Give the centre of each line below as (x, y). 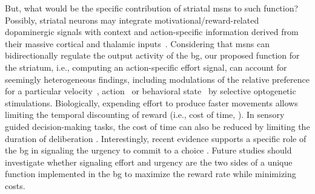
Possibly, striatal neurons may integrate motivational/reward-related (132, 20)
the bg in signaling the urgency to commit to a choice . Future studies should (148, 150)
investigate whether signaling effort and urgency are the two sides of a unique (149, 162)
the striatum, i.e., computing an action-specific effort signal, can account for (146, 67)
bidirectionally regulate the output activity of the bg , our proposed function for (152, 55)
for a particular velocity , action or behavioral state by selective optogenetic (151, 91)
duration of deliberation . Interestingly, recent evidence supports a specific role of (156, 138)
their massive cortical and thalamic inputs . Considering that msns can (137, 43)
